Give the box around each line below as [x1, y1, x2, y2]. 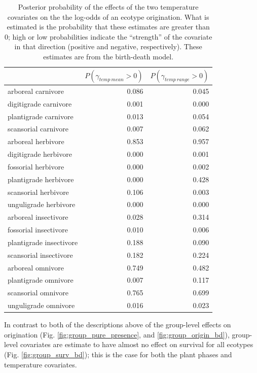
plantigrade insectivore [8, 236, 78, 247]
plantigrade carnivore [8, 111, 74, 121]
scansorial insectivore [8, 249, 73, 260]
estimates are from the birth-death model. [43, 51, 174, 61]
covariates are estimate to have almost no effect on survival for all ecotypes [20, 339, 253, 350]
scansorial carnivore [8, 123, 69, 134]
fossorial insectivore [8, 224, 68, 235]
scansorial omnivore [8, 287, 69, 298]
